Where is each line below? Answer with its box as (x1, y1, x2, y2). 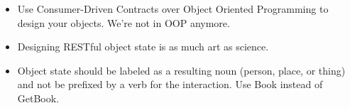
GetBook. (17, 90, 60, 105)
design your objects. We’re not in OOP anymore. (17, 15, 230, 30)
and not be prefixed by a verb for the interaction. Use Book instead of (17, 77, 323, 92)
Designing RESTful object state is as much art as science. (17, 39, 269, 54)
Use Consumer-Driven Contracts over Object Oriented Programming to (17, 1, 329, 16)
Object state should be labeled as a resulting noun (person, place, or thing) (17, 63, 346, 77)
